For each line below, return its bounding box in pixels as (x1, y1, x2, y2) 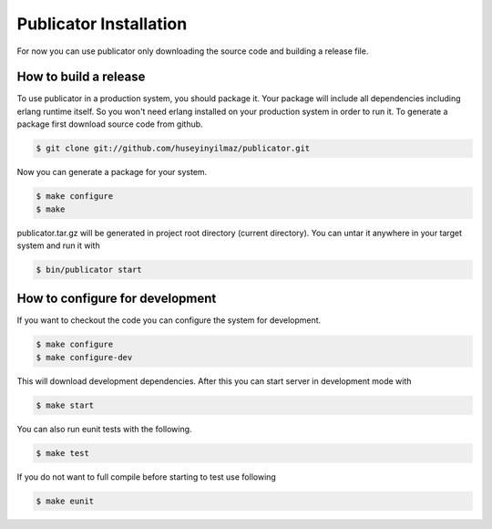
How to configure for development (16, 291, 217, 306)
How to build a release (16, 69, 146, 85)
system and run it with (16, 240, 100, 251)
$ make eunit (36, 495, 95, 506)
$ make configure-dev (36, 352, 133, 362)
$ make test (36, 448, 90, 458)
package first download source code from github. (16, 119, 204, 130)
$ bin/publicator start (36, 264, 143, 275)
